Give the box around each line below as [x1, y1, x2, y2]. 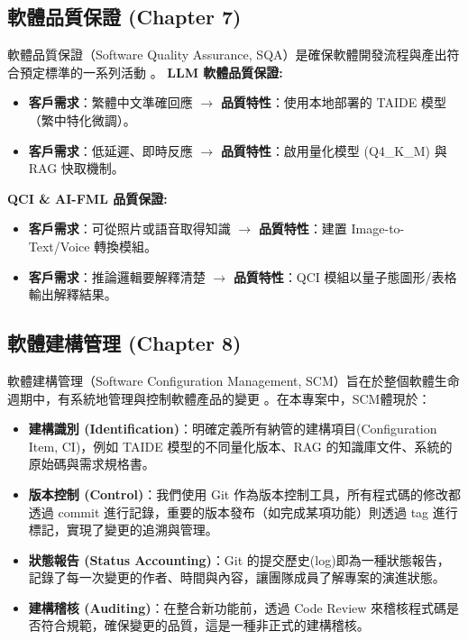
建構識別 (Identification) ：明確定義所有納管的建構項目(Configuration [28, 419, 437, 438]
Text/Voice [28, 236, 90, 255]
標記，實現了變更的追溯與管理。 [28, 520, 218, 539]
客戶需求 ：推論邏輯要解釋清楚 [28, 267, 206, 286]
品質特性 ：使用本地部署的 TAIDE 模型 [220, 93, 446, 112]
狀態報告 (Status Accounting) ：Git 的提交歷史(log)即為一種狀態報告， [28, 550, 450, 569]
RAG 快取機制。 [28, 159, 124, 178]
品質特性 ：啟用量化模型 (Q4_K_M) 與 [220, 141, 447, 160]
